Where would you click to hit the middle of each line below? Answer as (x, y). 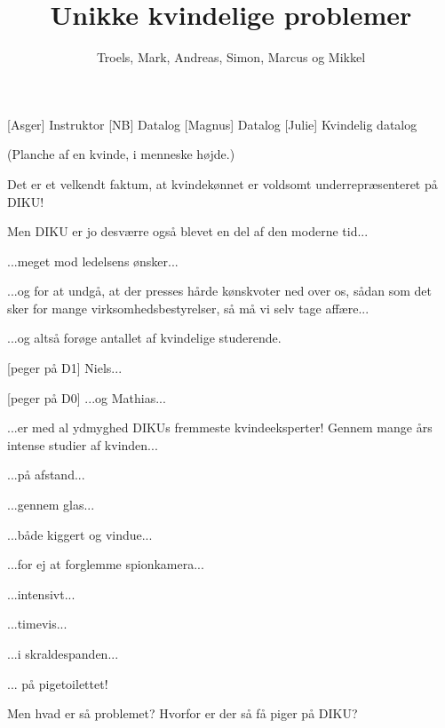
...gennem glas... (51, 505)
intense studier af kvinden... (83, 444)
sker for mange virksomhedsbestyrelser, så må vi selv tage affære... (188, 308)
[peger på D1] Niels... (65, 368)
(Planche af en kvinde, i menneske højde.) (121, 154)
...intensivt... (41, 593)
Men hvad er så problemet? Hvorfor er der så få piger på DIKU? (183, 713)
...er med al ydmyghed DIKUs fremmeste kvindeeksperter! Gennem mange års (220, 427)
